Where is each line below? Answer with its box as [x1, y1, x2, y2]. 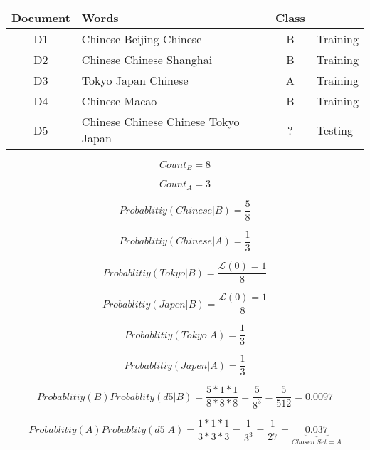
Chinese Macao [81, 93, 157, 109]
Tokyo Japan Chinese [81, 72, 189, 88]
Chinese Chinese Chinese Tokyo [81, 113, 240, 130]
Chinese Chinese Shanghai [81, 51, 213, 68]
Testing [316, 121, 354, 138]
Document [11, 9, 70, 26]
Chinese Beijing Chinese [81, 31, 202, 47]
